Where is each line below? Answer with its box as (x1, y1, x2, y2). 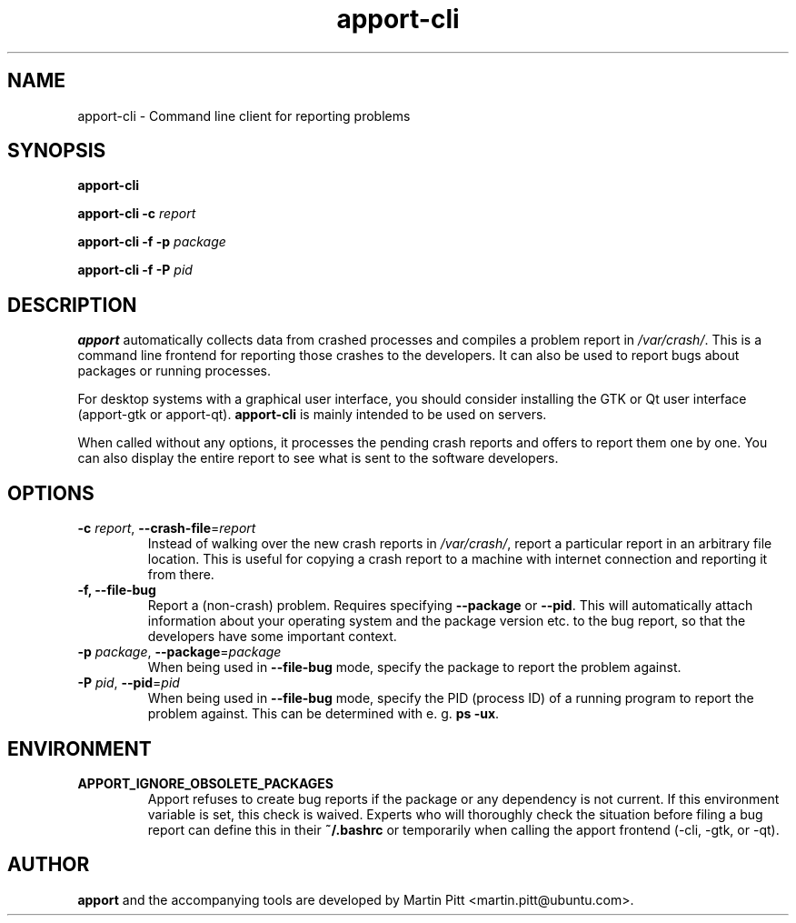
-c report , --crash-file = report (77, 520, 256, 537)
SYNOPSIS (7, 139, 106, 163)
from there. (147, 567, 214, 583)
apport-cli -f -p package (77, 234, 226, 250)
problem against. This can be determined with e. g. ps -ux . (147, 706, 500, 722)
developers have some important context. (147, 628, 397, 645)
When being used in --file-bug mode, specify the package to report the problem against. (147, 659, 682, 676)
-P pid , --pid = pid (77, 675, 180, 691)
